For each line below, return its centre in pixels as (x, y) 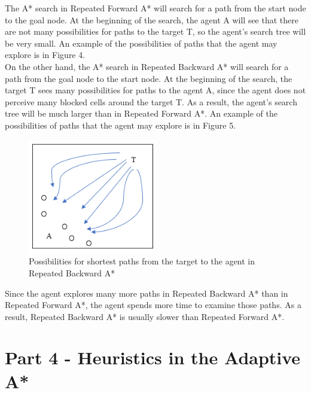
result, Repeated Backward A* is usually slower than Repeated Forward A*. (145, 316)
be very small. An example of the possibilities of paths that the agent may (141, 43)
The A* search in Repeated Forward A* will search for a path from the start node (155, 8)
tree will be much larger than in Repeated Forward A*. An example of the (141, 113)
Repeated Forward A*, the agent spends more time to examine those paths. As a (153, 305)
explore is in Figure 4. (45, 55)
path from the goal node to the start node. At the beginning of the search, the (149, 78)
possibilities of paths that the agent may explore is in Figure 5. (121, 125)
